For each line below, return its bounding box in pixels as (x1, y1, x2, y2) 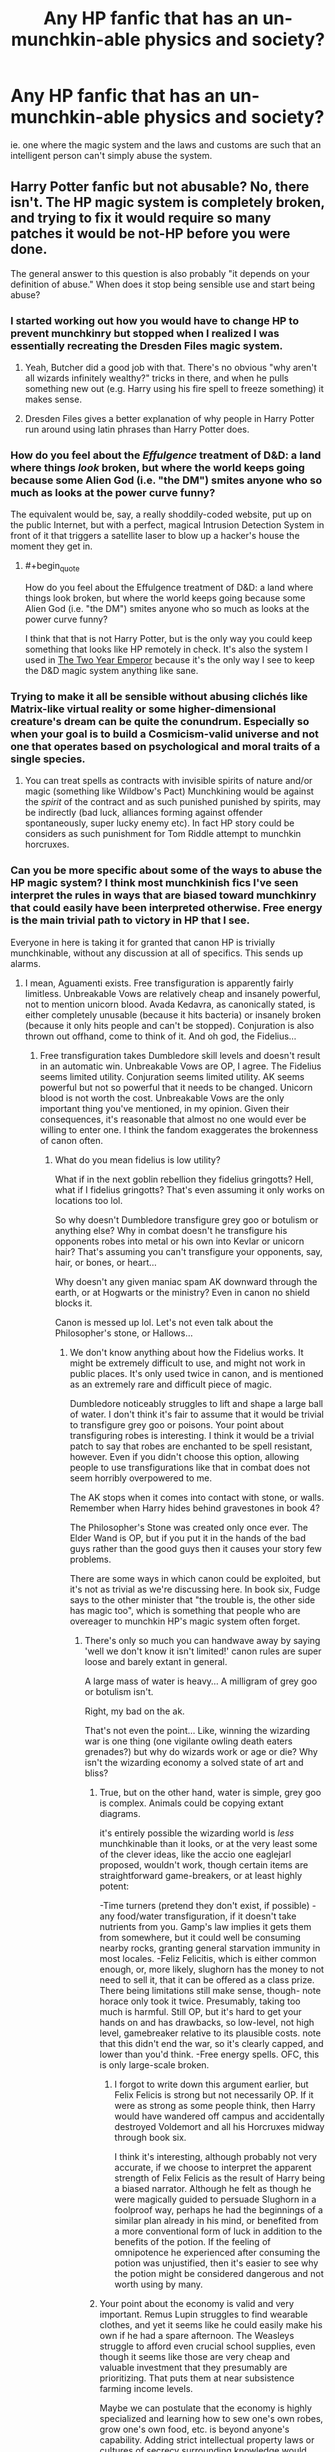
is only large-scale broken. (99, 2058, 210, 2071)
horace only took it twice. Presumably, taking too (99, 1995, 301, 2007)
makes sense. (24, 393, 83, 406)
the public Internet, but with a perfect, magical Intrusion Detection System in (10, 519, 325, 531)
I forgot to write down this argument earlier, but (114, 2078, 309, 2090)
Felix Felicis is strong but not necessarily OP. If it (114, 2088, 314, 2101)
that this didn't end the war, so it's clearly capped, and (99, 2037, 324, 2049)
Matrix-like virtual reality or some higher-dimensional (10, 702, 277, 716)
